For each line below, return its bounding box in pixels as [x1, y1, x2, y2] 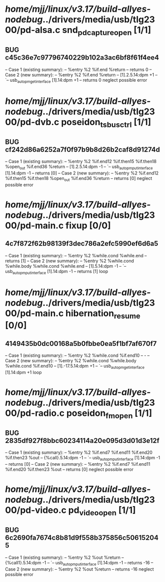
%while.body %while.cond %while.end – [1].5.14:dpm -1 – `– [5, 263, 127, 269]
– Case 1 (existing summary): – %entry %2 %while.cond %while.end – [5, 252, 147, 258]
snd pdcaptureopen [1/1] [62, 25, 151, 37]
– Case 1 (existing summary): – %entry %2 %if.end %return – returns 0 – [5, 67, 152, 72]
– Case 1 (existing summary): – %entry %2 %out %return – [5, 554, 124, 560]
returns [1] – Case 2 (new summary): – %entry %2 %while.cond [5, 258, 134, 264]
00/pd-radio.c [5, 408, 65, 418]
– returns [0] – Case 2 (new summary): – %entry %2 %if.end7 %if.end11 [5, 461, 150, 467]
